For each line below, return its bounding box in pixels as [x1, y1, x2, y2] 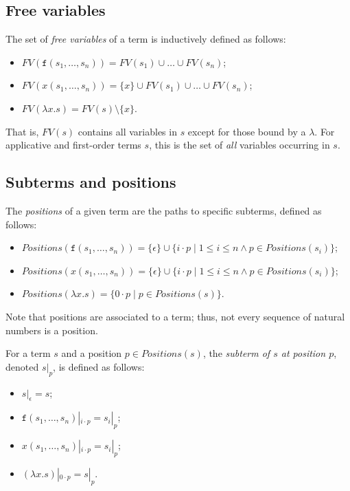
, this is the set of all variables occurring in [149, 138, 330, 152]
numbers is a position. [5, 323, 98, 337]
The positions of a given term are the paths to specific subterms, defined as [5, 203, 322, 217]
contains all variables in [78, 124, 177, 138]
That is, [5, 124, 39, 138]
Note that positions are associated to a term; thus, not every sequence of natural [5, 309, 345, 323]
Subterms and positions [5, 171, 176, 193]
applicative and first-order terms [5, 138, 141, 152]
